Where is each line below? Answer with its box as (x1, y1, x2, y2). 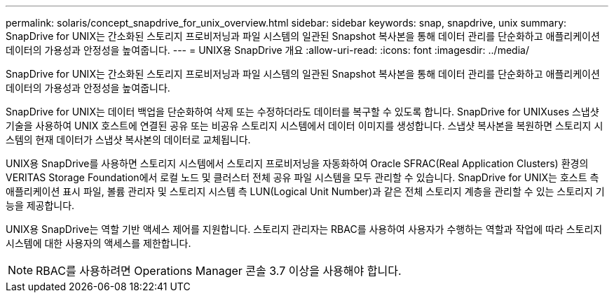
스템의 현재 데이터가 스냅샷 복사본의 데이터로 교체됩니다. (6, 134, 251, 146)
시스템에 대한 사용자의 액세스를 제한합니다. (6, 237, 191, 249)
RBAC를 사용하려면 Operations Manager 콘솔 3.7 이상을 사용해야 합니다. (36, 264, 402, 278)
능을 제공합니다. (6, 199, 75, 211)
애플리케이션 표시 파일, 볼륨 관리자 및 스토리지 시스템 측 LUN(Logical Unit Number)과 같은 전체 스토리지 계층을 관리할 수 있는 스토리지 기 (6, 185, 605, 197)
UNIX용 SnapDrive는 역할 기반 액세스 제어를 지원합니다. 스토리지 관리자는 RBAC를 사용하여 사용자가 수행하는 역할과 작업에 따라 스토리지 (6, 223, 603, 235)
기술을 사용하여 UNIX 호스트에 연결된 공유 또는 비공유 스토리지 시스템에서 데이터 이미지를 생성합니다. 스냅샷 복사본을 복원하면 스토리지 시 (6, 120, 603, 132)
